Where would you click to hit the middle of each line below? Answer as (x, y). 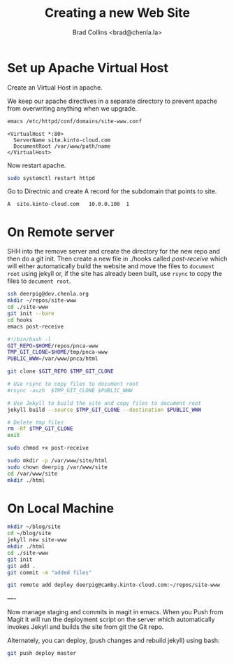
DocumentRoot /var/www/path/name (62, 146)
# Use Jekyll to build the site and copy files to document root (104, 403)
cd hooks (20, 320)
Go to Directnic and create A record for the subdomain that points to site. (112, 191)
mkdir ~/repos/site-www (42, 300)
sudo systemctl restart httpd (51, 178)
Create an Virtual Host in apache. (55, 87)
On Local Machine (60, 508)
